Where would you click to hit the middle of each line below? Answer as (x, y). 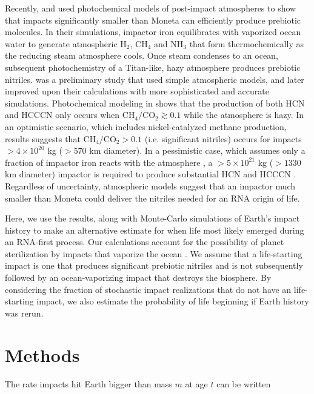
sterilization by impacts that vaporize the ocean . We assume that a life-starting (154, 253)
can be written (244, 383)
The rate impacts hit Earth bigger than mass (89, 383)
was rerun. (24, 313)
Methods (42, 354)
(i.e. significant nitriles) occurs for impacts (223, 138)
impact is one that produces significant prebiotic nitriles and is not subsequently (154, 265)
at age (196, 383)
